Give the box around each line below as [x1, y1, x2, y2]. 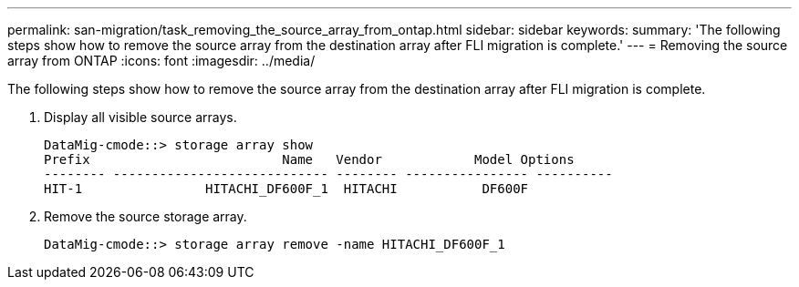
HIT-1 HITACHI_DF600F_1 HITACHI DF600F [44, 181, 529, 196]
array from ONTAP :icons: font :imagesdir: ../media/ [7, 53, 316, 68]
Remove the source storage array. [44, 209, 247, 224]
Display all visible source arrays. [44, 109, 237, 125]
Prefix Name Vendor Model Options [44, 152, 575, 167]
